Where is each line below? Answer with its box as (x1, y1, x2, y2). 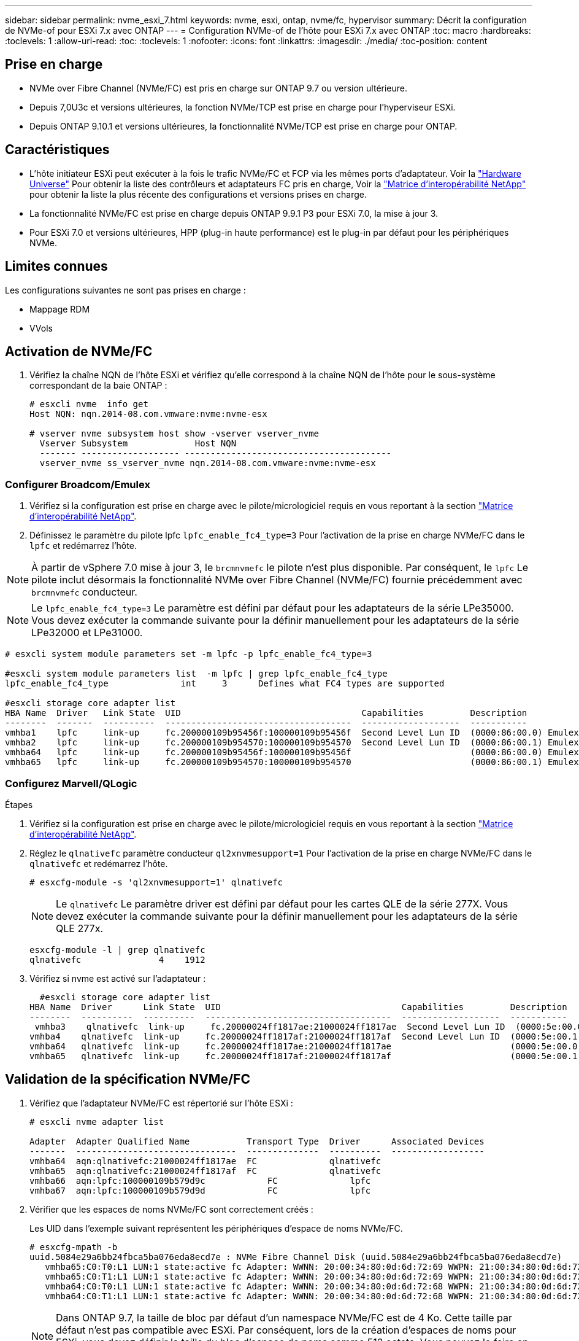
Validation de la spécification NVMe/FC (5, 1071, 250, 1087)
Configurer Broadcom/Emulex (5, 478, 150, 491)
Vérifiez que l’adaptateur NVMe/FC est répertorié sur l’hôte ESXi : (29, 1097, 293, 1108)
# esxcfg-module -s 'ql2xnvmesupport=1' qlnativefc (29, 877, 283, 887)
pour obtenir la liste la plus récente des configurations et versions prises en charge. (29, 189, 367, 200)
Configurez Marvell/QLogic (5, 777, 137, 790)
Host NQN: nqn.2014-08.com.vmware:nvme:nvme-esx (29, 409, 267, 419)
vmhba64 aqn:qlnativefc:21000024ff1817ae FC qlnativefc (29, 1156, 382, 1166)
